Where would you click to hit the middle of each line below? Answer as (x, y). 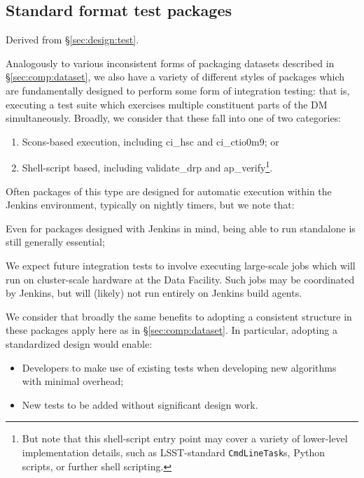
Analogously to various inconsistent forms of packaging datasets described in (170, 63)
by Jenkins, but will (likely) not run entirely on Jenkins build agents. (154, 293)
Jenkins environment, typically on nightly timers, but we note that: (150, 205)
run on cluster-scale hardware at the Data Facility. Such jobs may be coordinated (180, 279)
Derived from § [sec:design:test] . (72, 40)
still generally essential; (55, 242)
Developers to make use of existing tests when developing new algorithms (179, 367)
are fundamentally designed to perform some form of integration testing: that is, (178, 90)
